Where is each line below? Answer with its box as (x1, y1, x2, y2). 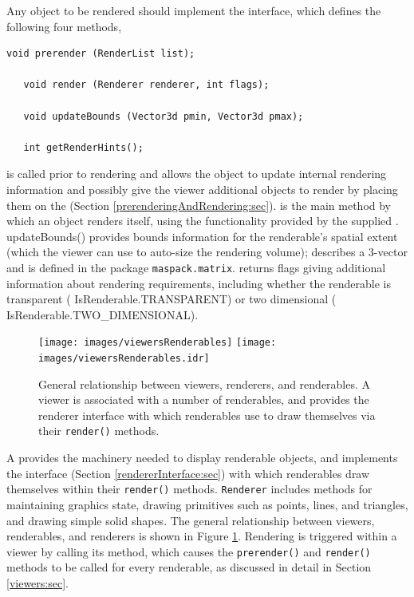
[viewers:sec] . (6, 574, 69, 591)
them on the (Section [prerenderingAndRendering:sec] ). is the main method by (6, 196, 392, 213)
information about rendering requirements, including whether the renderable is (6, 275, 391, 291)
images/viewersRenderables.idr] (38, 353, 210, 364)
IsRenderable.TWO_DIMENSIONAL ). (6, 306, 199, 322)
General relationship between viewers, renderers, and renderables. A (38, 375, 371, 392)
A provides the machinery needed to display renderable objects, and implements (6, 449, 398, 466)
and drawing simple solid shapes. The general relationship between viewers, (6, 512, 375, 528)
